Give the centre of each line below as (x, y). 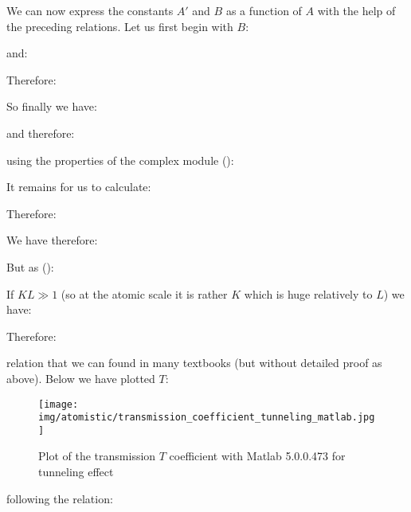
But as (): (30, 266)
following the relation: (60, 498)
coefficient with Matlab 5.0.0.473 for (257, 456)
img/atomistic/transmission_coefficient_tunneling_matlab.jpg (207, 418)
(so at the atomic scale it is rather (144, 293)
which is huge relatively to (308, 293)
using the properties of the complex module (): (120, 160)
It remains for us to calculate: (79, 187)
